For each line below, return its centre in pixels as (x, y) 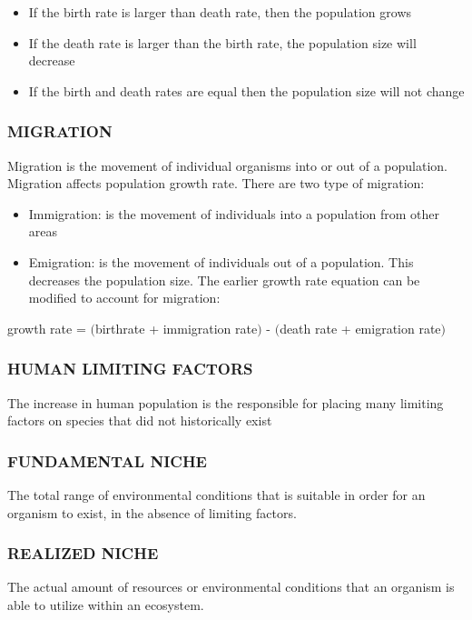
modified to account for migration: (124, 298)
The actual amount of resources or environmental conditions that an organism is (231, 587)
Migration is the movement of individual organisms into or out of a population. (227, 165)
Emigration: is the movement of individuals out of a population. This (221, 261)
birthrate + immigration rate (176, 328)
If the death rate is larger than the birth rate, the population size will (222, 42)
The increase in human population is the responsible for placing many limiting (226, 402)
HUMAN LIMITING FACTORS (130, 369)
